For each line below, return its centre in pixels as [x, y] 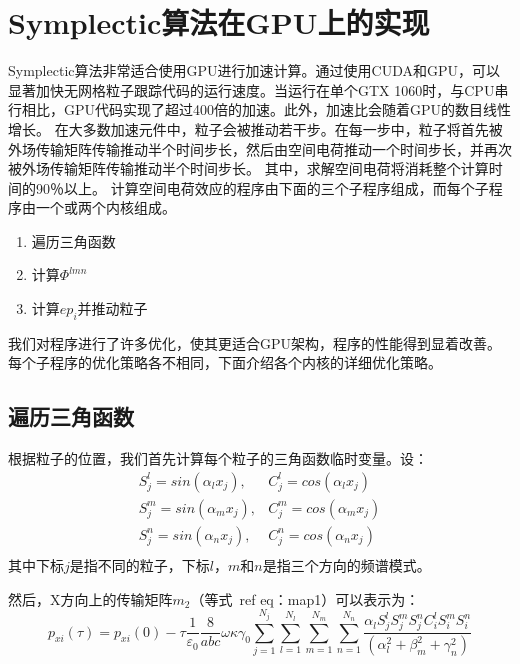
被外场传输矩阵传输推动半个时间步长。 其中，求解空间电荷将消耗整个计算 [248, 168]
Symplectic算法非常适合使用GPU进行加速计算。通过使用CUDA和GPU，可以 [254, 70]
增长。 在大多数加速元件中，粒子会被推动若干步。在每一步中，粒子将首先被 [255, 128]
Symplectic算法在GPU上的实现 [219, 22]
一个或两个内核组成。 [105, 207]
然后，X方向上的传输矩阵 [90, 598]
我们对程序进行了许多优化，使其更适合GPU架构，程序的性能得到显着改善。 [255, 342]
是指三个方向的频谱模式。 [346, 564]
